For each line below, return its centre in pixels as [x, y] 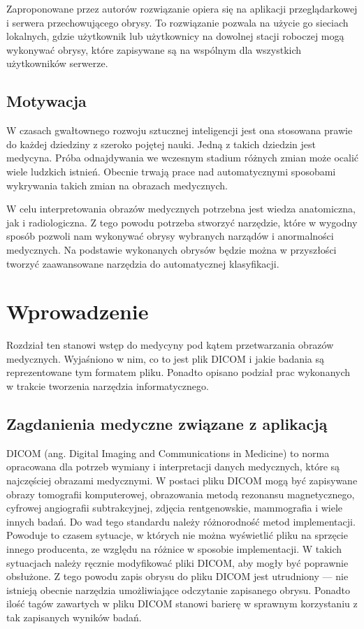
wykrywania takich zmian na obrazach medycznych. [117, 185]
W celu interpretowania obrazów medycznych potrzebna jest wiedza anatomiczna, [181, 209]
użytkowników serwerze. [57, 63]
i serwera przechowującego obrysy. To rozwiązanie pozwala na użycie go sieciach [177, 22]
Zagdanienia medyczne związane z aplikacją [167, 424]
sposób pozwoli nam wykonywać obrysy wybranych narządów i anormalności [170, 236]
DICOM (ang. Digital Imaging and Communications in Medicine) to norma [168, 453]
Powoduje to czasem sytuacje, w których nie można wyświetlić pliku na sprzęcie [177, 535]
